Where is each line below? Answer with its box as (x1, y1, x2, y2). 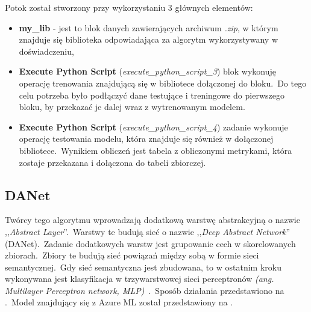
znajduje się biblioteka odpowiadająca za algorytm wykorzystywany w (19, 33, 278, 46)
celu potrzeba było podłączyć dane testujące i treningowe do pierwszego (19, 88, 284, 101)
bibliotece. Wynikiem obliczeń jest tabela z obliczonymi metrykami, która (19, 144, 292, 156)
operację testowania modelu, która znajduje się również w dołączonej (19, 132, 274, 145)
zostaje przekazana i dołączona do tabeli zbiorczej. (19, 156, 206, 168)
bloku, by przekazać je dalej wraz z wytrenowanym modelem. (19, 100, 245, 113)
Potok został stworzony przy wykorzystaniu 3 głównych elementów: (5, 1, 253, 13)
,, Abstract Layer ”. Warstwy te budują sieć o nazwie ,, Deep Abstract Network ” (5, 225, 291, 237)
